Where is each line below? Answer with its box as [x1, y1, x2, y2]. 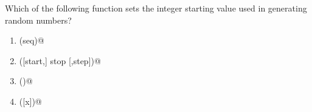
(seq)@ [19, 34, 44, 47]
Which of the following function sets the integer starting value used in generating [5, 2, 307, 14]
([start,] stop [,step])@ [19, 54, 101, 67]
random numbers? [5, 13, 72, 26]
